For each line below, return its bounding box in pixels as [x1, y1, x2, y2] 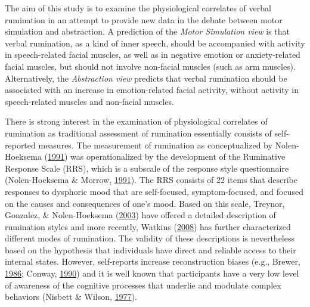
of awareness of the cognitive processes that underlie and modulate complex [5, 278, 281, 291]
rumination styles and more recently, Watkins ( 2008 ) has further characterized [5, 220, 291, 232]
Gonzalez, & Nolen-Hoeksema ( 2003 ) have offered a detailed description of [5, 209, 276, 221]
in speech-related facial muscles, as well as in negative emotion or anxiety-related [5, 48, 300, 61]
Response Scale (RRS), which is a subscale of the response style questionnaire [5, 162, 289, 174]
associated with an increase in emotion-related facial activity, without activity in [5, 83, 299, 96]
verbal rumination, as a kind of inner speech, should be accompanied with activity [5, 36, 305, 49]
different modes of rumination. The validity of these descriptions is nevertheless [5, 232, 295, 244]
